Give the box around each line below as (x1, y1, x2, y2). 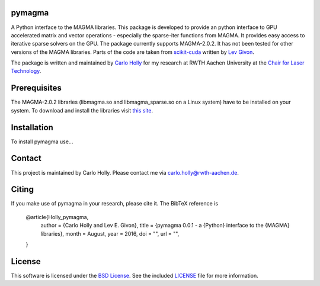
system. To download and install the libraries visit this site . (11, 107, 153, 114)
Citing (11, 184, 34, 195)
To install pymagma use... (11, 138, 73, 145)
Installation (11, 122, 53, 133)
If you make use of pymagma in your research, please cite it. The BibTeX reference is (11, 200, 219, 207)
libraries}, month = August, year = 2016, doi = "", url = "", (40, 230, 180, 237)
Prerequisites (11, 83, 62, 93)
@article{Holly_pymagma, (25, 213, 89, 220)
